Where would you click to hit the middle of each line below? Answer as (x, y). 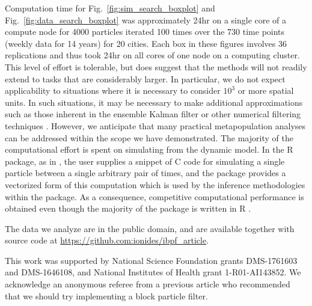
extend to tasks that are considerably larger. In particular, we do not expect (145, 78)
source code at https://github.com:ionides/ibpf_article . (107, 240)
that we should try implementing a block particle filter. (106, 295)
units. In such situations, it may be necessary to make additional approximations (154, 102)
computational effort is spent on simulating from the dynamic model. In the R (149, 149)
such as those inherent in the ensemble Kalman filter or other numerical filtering (153, 114)
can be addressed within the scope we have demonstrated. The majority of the (149, 137)
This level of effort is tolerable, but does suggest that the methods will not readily (156, 66)
